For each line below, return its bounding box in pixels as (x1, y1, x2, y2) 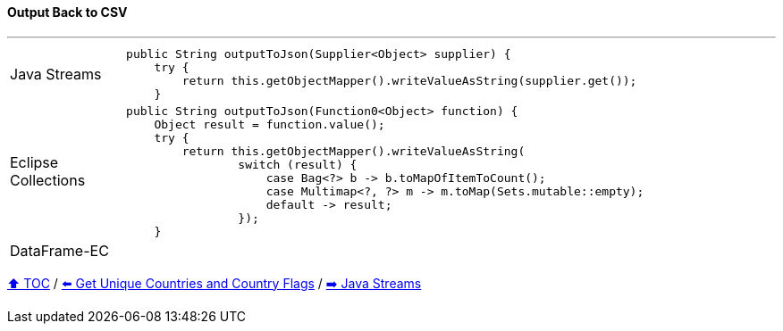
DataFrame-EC (10, 241, 109, 260)
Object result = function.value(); (154, 117, 385, 131)
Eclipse (10, 153, 59, 171)
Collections (10, 170, 86, 189)
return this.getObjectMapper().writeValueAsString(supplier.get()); (181, 73, 637, 87)
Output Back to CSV (7, 4, 128, 20)
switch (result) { (238, 157, 358, 171)
